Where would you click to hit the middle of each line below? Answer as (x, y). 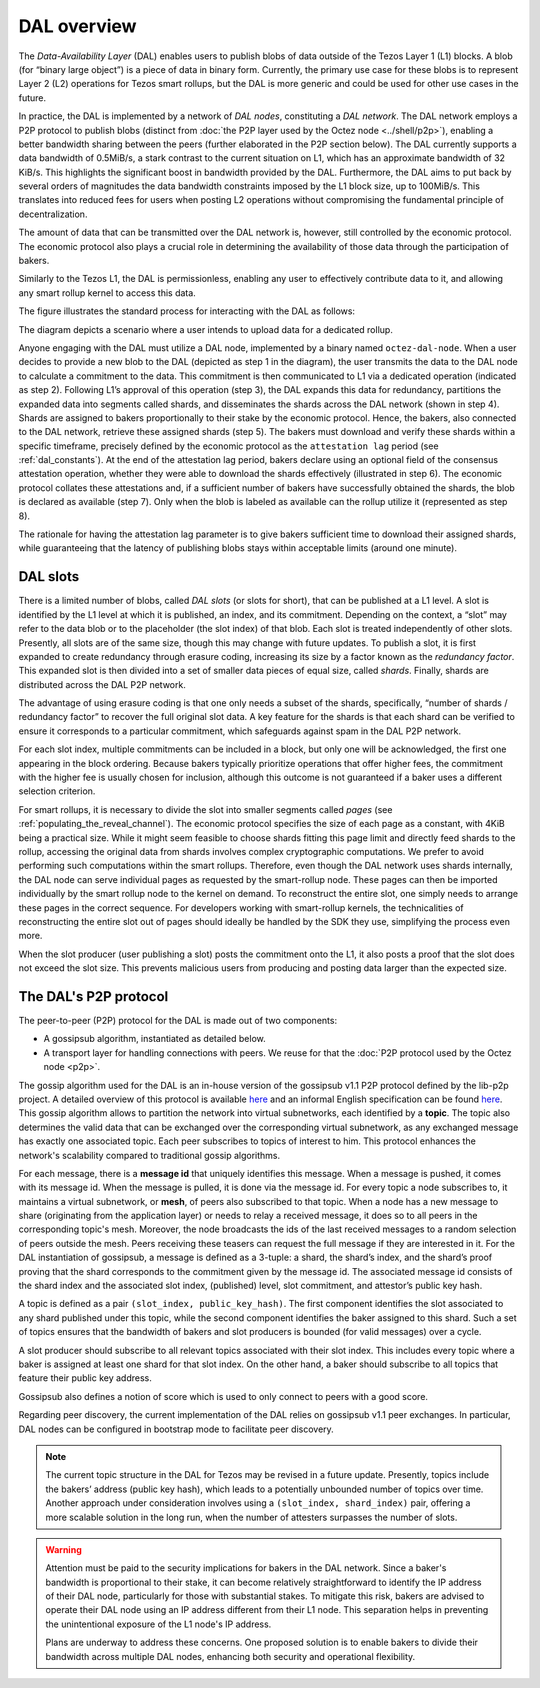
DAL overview (77, 26)
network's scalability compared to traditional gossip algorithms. (149, 1155)
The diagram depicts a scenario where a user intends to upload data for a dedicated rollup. (206, 329)
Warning (63, 1549)
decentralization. (53, 214)
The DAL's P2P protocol (93, 996)
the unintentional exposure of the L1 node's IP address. (158, 1624)
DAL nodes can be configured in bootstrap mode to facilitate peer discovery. (176, 1429)
